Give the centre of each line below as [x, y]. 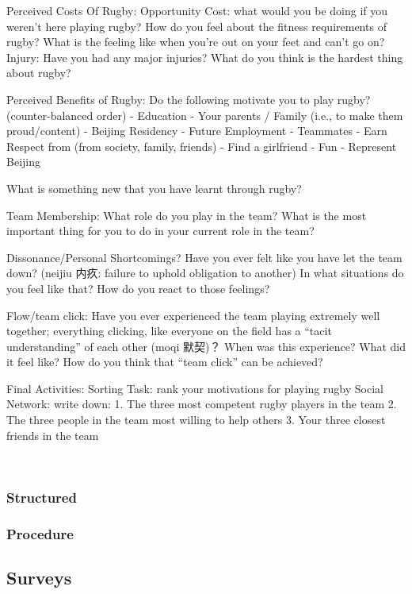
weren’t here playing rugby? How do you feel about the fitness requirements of [196, 26]
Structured [42, 497]
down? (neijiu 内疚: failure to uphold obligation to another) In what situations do [205, 273]
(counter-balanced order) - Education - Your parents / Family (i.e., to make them [205, 115]
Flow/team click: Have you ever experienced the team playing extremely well [193, 315]
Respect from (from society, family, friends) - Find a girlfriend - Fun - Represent [202, 146]
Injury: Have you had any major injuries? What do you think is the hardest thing [205, 57]
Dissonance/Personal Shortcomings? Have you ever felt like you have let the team [204, 257]
